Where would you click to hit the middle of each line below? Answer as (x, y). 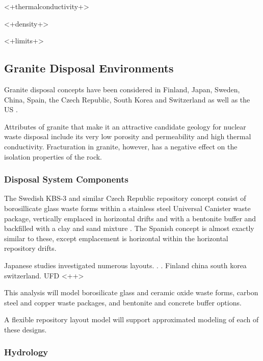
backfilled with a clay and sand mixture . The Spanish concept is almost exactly (129, 228)
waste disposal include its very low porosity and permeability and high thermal (128, 136)
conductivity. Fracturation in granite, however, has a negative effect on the (121, 146)
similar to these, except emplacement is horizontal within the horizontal (116, 238)
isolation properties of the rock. (53, 156)
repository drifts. (30, 248)
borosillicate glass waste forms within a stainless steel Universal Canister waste (127, 208)
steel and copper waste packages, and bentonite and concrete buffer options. (123, 302)
